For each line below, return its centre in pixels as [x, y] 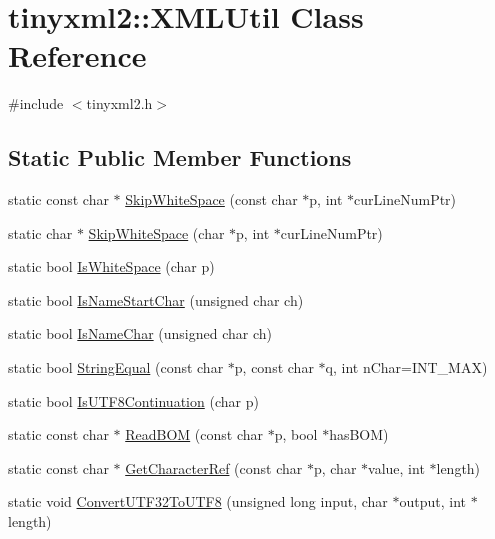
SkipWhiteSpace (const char [211, 199]
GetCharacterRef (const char [214, 467]
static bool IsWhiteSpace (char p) [111, 266]
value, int [396, 467]
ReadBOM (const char [194, 434]
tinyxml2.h [119, 103]
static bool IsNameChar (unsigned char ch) [140, 333]
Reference [77, 55]
